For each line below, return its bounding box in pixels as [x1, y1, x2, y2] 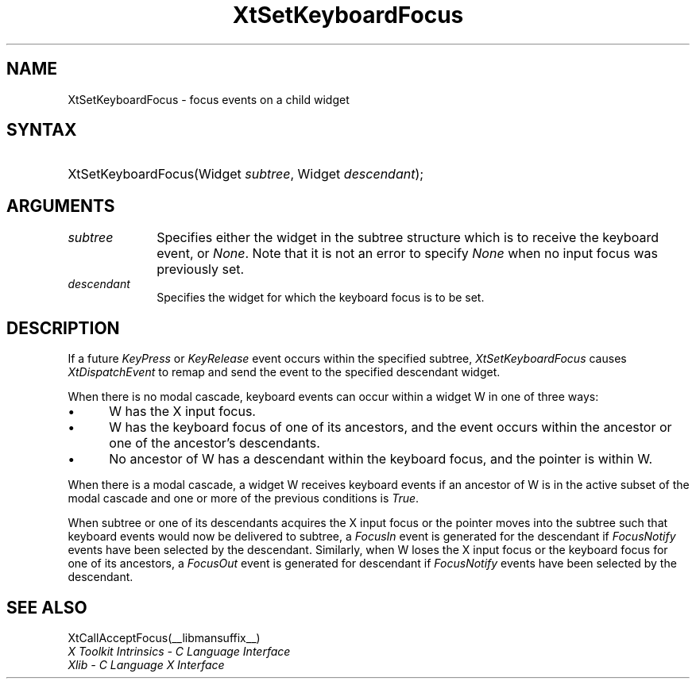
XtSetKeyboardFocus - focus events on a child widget [68, 92, 350, 106]
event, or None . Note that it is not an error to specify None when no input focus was [157, 245, 658, 262]
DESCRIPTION [6, 317, 120, 338]
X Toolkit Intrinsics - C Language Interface [68, 644, 291, 658]
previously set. [157, 261, 245, 278]
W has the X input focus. [109, 403, 256, 420]
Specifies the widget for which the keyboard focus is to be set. [157, 291, 485, 305]
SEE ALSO [6, 597, 87, 618]
